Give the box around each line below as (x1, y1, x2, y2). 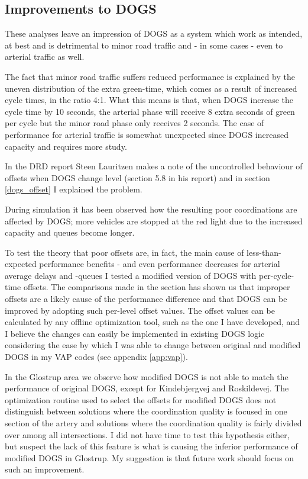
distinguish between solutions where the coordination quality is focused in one (5, 405, 287, 417)
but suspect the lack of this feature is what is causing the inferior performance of (5, 440, 298, 452)
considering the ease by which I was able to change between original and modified (5, 339, 301, 351)
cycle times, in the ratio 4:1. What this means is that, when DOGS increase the (5, 94, 293, 106)
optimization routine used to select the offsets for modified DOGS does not (5, 393, 277, 406)
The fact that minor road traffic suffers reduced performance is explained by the (5, 70, 295, 82)
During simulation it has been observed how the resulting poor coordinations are (5, 202, 297, 215)
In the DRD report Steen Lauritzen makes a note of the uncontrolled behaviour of (5, 160, 303, 172)
